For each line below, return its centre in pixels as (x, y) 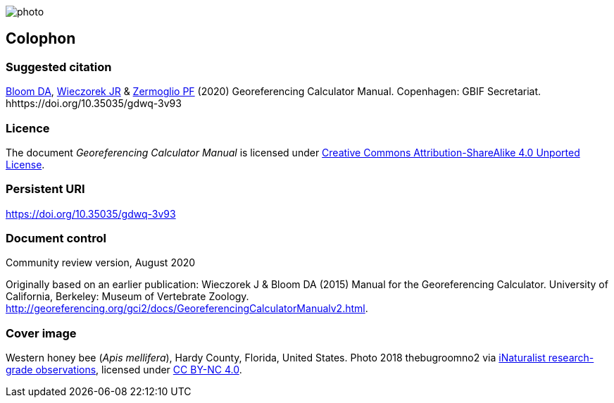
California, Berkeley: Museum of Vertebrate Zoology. (127, 297)
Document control (56, 238)
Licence (28, 128)
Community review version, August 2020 (101, 263)
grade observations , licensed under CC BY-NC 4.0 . (124, 370)
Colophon (41, 39)
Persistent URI (45, 189)
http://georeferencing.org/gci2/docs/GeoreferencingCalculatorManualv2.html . (187, 309)
